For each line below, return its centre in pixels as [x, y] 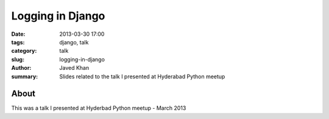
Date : [18, 34]
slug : [18, 59]
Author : [21, 68]
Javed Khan [74, 68]
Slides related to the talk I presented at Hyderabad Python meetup [142, 76]
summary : [25, 76]
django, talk [74, 42]
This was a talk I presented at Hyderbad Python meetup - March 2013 [99, 108]
